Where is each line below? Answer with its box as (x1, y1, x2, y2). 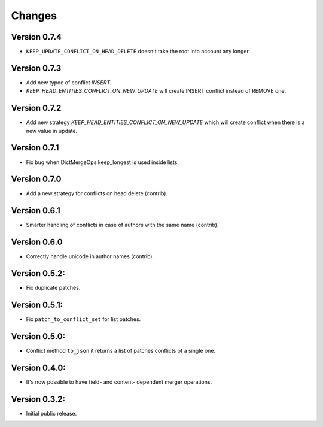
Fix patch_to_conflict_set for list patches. (26, 316, 141, 323)
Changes (11, 9, 57, 22)
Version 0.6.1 (11, 205, 60, 216)
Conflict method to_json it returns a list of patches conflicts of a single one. (26, 347, 216, 354)
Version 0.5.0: (11, 331, 66, 341)
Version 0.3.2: (11, 394, 66, 404)
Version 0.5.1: (11, 300, 63, 310)
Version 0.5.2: (11, 268, 66, 278)
